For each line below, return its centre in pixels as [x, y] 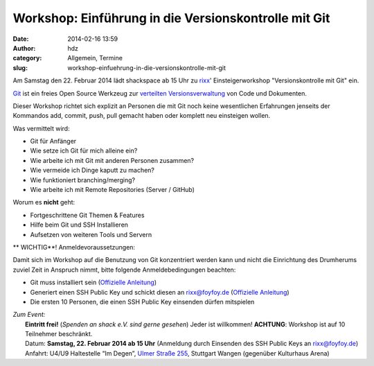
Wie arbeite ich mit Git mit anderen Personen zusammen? [112, 160]
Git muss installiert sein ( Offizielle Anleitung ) [93, 282]
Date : [21, 39]
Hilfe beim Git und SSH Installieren [79, 225]
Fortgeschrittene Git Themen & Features [87, 215]
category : [27, 58]
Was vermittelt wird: [41, 128]
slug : [20, 68]
